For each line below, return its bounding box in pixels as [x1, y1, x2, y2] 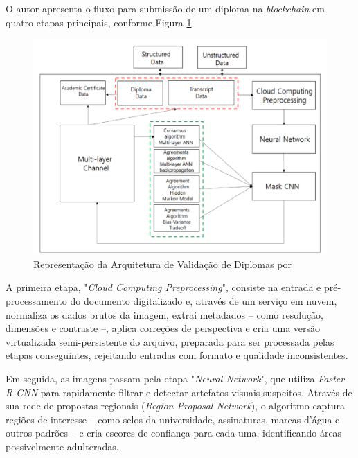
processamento [6, 293, 67, 308]
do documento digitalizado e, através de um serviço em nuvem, [70, 293, 337, 308]
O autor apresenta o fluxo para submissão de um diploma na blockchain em [6, 1, 325, 15]
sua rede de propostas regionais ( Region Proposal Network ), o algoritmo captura [6, 398, 346, 413]
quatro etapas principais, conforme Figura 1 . [6, 15, 195, 29]
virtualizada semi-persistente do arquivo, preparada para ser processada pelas [6, 334, 334, 349]
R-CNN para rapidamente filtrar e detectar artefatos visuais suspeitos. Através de [6, 385, 352, 399]
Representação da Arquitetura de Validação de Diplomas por [33, 256, 292, 271]
